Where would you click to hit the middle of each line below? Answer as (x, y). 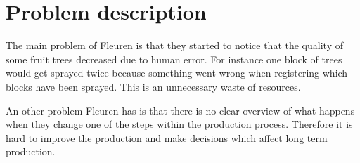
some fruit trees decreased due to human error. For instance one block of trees (174, 59)
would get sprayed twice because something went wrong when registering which (177, 73)
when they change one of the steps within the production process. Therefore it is (179, 124)
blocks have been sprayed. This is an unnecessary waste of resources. (153, 86)
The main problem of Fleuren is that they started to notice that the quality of (174, 45)
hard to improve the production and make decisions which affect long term (167, 137)
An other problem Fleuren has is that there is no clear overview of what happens (180, 110)
